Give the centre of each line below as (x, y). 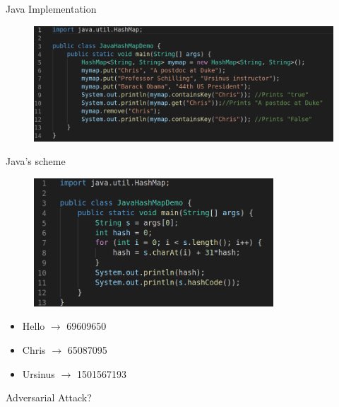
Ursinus (38, 373)
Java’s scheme (36, 161)
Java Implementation (51, 8)
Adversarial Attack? (49, 397)
